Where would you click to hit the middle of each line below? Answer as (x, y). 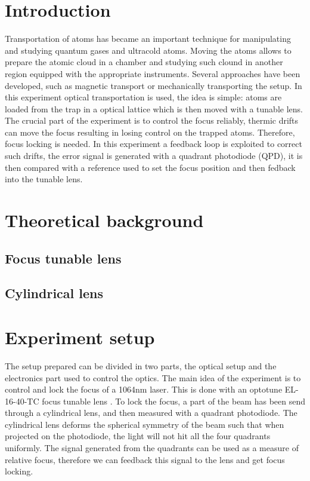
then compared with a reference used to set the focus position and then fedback (150, 167)
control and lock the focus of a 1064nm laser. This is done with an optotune (144, 389)
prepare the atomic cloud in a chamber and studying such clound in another (144, 62)
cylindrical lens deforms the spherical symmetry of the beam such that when (145, 424)
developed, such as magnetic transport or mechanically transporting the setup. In (154, 85)
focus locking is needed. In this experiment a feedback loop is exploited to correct (154, 144)
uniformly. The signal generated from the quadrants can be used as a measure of (152, 448)
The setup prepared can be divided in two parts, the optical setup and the (141, 365)
